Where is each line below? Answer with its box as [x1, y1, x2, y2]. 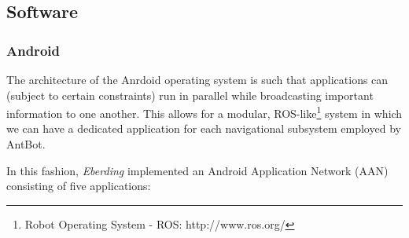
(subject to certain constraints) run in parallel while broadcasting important [6, 86, 374, 103]
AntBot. [6, 136, 46, 152]
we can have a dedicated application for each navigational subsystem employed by [6, 120, 401, 137]
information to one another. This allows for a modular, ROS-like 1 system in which [6, 103, 403, 121]
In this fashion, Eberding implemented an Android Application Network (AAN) [6, 162, 389, 178]
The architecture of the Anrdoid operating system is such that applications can [6, 71, 389, 87]
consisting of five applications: [6, 178, 151, 194]
